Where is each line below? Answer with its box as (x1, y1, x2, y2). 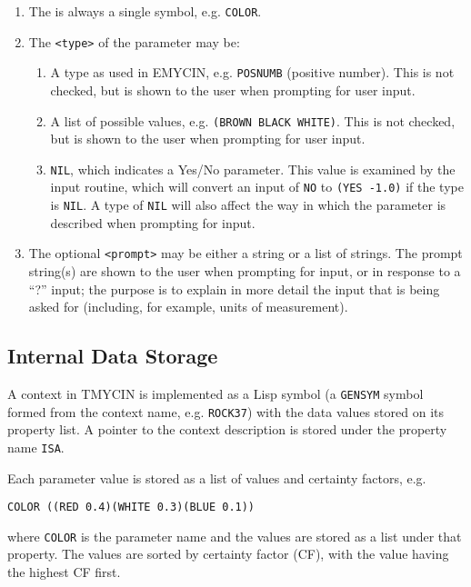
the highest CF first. (7, 562, 121, 582)
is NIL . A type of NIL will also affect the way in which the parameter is (50, 195, 446, 214)
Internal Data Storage (7, 342, 218, 370)
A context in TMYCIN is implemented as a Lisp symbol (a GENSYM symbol (7, 384, 424, 403)
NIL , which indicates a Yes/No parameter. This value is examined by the (50, 159, 456, 178)
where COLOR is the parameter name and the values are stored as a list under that (7, 526, 462, 545)
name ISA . (7, 437, 65, 456)
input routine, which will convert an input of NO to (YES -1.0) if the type (50, 177, 464, 196)
